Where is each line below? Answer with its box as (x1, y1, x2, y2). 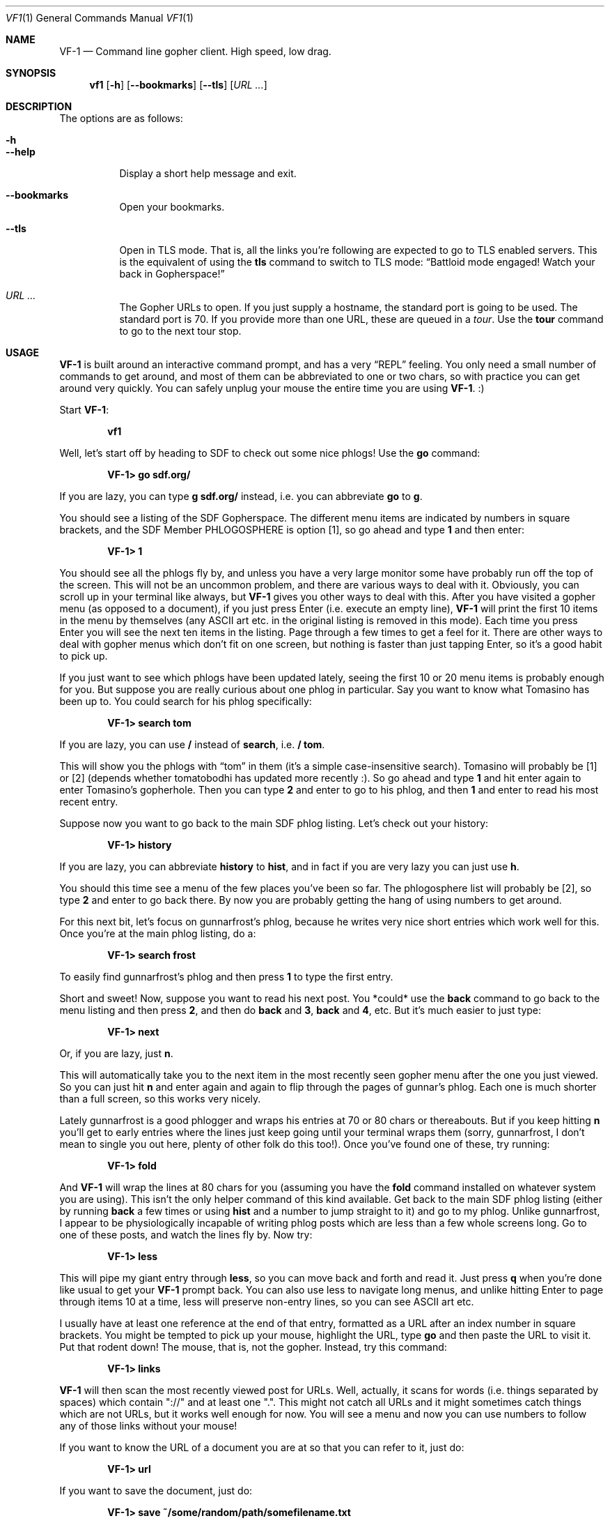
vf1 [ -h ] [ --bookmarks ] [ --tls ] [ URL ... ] (89, 79, 267, 91)
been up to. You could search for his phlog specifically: (59, 695, 312, 707)
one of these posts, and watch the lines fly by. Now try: (59, 1229, 313, 1241)
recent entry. (59, 796, 118, 808)
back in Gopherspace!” (119, 268, 225, 280)
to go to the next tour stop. (119, 325, 242, 337)
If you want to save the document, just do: (59, 1485, 253, 1497)
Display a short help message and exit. (119, 167, 297, 179)
